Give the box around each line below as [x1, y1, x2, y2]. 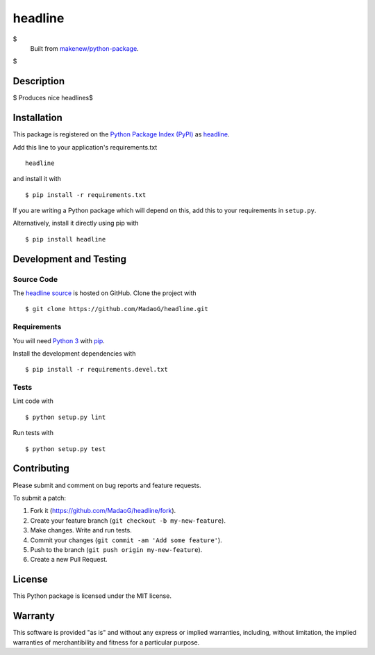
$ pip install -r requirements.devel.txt [25, 365, 168, 374]
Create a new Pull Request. [30, 555, 108, 564]
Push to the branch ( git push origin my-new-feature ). [30, 545, 203, 553]
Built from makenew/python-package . [30, 44, 139, 52]
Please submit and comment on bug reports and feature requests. [12, 481, 201, 489]
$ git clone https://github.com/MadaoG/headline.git [25, 305, 208, 313]
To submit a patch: [12, 494, 66, 502]
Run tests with [12, 429, 53, 437]
